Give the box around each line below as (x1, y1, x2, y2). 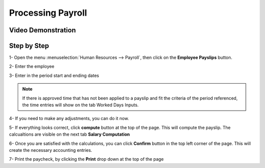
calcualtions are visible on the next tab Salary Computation (9, 131, 130, 137)
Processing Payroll (9, 7, 87, 18)
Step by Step (9, 42, 49, 50)
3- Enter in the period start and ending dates (9, 72, 99, 78)
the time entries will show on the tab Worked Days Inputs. (22, 102, 139, 108)
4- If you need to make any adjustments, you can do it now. (9, 116, 130, 121)
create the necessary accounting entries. (9, 147, 93, 153)
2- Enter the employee (9, 64, 54, 70)
